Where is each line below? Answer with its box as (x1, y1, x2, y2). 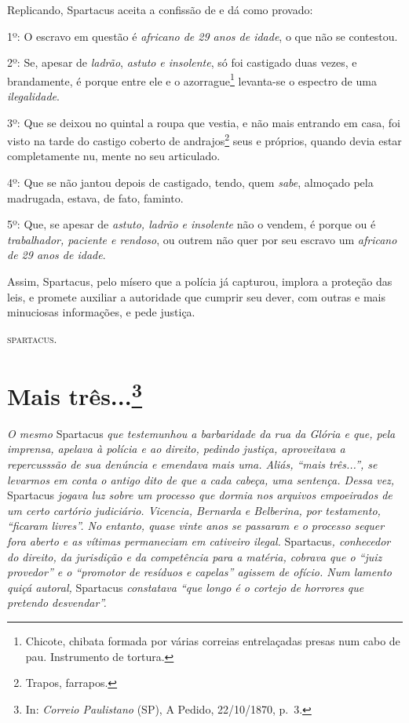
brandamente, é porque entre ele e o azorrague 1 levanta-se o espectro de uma (7, 70, 377, 89)
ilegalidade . (7, 88, 60, 104)
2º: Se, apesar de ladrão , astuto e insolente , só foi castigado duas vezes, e (7, 54, 357, 71)
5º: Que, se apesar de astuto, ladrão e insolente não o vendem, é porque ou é (7, 216, 376, 232)
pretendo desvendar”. (7, 594, 107, 611)
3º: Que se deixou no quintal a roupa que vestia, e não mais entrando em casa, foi (7, 114, 400, 130)
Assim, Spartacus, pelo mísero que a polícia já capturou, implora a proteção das (7, 273, 393, 290)
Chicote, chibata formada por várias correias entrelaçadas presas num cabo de (25, 632, 400, 648)
